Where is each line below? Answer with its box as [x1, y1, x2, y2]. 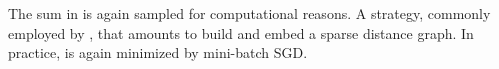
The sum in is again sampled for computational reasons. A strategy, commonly [8, 3, 491, 23]
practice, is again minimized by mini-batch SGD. [8, 42, 308, 63]
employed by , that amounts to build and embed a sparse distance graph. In [8, 22, 474, 43]
